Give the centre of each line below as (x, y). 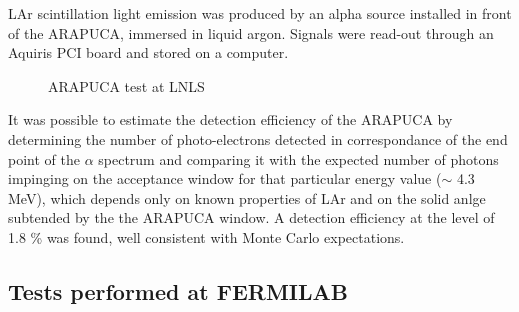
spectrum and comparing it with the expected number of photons (298, 158)
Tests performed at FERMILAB (178, 290)
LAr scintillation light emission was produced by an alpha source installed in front (260, 13)
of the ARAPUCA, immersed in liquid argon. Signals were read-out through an (251, 32)
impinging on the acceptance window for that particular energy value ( (225, 178)
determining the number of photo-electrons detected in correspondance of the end (258, 138)
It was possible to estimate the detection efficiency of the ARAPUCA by (230, 119)
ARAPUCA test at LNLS (126, 85)
